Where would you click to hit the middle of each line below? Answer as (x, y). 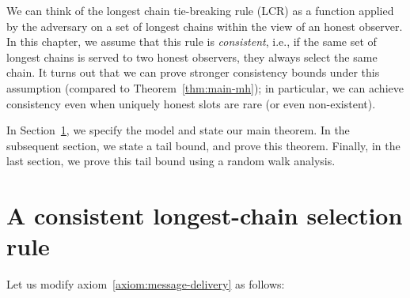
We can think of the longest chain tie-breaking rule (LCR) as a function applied (200, 10)
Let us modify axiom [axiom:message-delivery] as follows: (146, 284)
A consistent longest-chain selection (205, 215)
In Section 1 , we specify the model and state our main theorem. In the (178, 130)
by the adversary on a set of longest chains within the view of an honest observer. (205, 26)
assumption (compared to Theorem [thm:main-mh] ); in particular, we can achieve (205, 87)
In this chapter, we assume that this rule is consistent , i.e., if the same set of (192, 41)
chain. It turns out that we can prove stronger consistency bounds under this (193, 72)
